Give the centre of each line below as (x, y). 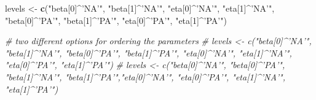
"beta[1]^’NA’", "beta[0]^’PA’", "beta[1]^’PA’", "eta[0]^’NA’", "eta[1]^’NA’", (148, 52)
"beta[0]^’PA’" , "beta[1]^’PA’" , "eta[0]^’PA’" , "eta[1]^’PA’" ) (116, 20)
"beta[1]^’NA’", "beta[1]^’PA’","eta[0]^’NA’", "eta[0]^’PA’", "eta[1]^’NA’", (145, 76)
